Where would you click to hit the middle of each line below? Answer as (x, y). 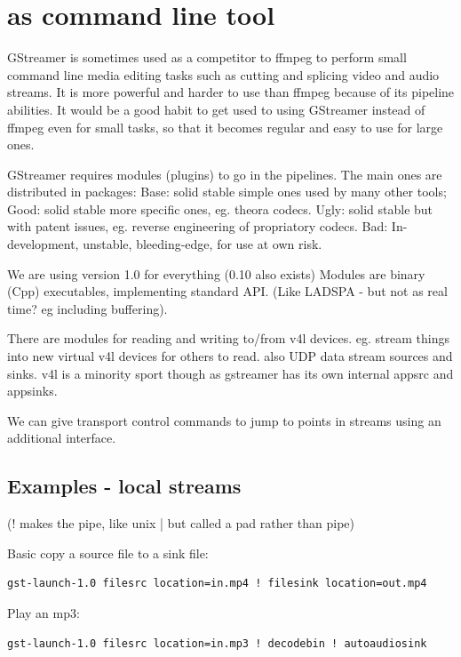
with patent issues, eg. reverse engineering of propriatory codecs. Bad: (198, 226)
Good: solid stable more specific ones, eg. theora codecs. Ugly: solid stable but (220, 208)
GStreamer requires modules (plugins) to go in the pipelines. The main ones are (225, 174)
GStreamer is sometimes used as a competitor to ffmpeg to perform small (207, 57)
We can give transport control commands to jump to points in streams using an (224, 420)
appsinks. (32, 391)
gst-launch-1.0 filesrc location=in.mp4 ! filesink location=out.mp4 (217, 584)
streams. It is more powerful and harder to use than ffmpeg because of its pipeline (231, 92)
